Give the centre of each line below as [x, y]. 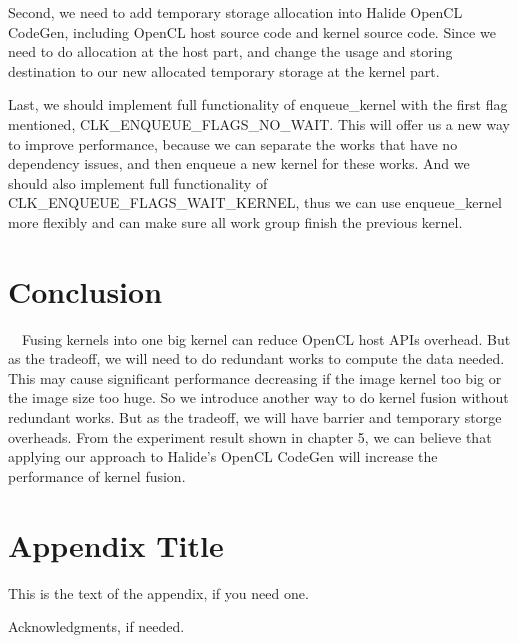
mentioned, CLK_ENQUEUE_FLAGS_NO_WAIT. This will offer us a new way [259, 123]
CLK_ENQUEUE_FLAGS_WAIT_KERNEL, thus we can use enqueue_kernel [255, 202]
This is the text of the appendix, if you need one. [158, 592]
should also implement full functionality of [138, 182]
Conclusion [85, 290]
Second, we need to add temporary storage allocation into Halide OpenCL [235, 12]
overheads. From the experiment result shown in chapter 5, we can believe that [250, 436]
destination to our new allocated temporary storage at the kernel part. [224, 70]
